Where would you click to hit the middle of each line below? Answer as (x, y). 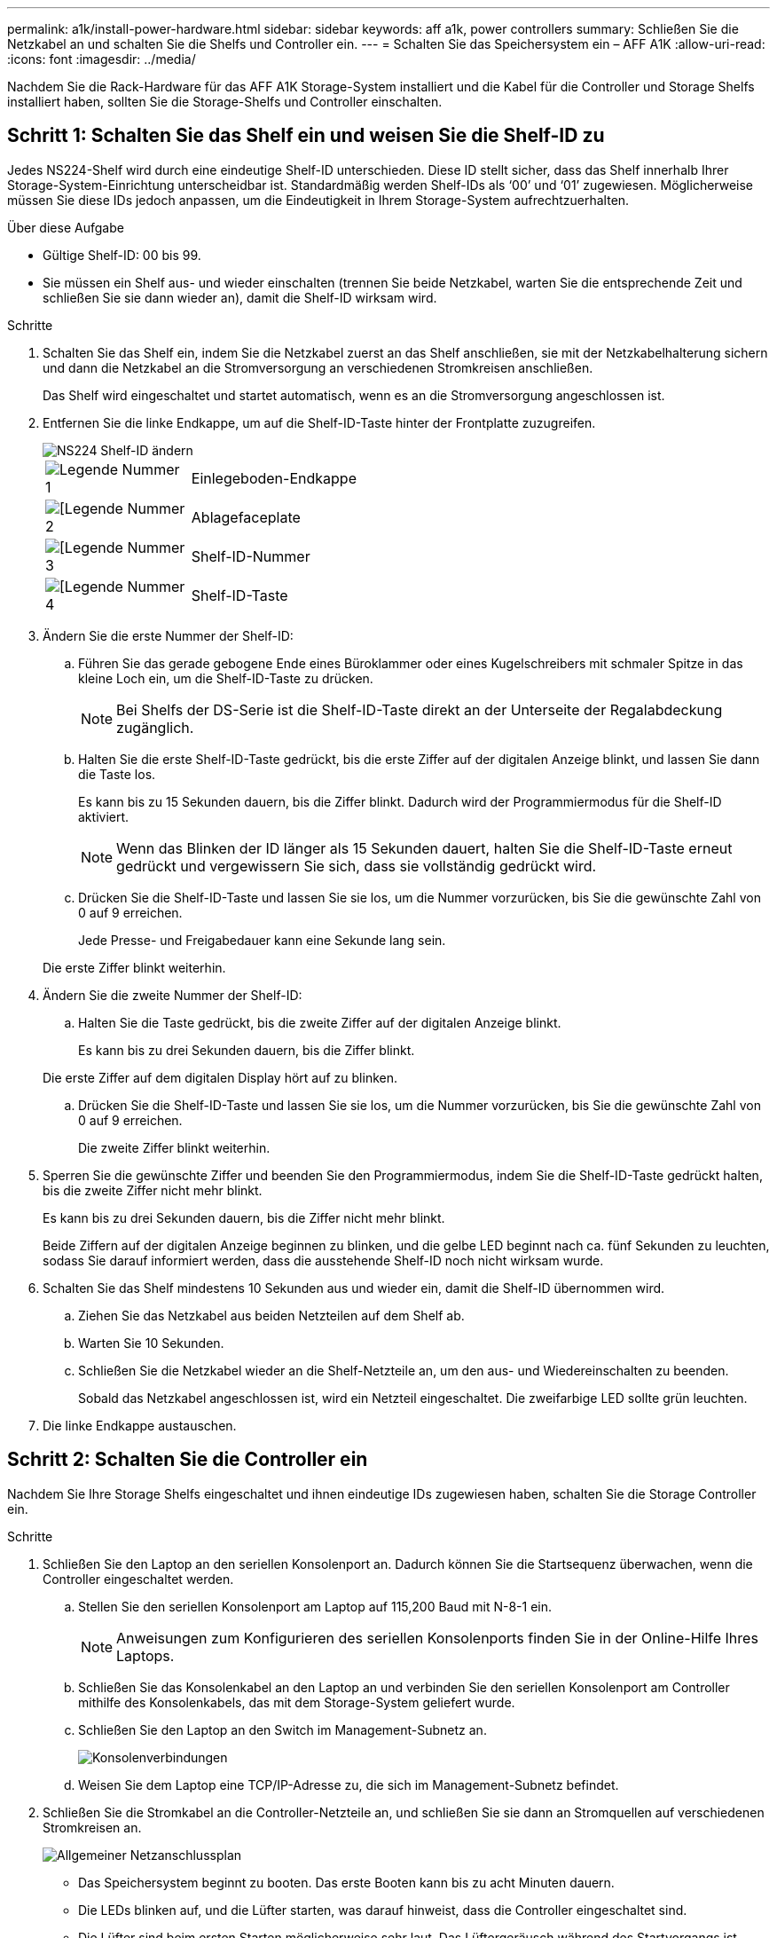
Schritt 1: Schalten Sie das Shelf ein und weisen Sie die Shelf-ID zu (306, 136)
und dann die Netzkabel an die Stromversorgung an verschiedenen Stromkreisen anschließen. (318, 367)
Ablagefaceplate (246, 517)
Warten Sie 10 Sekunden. (151, 1343)
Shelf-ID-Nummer (251, 556)
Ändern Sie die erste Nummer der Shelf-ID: (168, 635)
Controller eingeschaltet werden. (138, 1579)
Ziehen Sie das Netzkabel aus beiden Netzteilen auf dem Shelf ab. (271, 1315)
